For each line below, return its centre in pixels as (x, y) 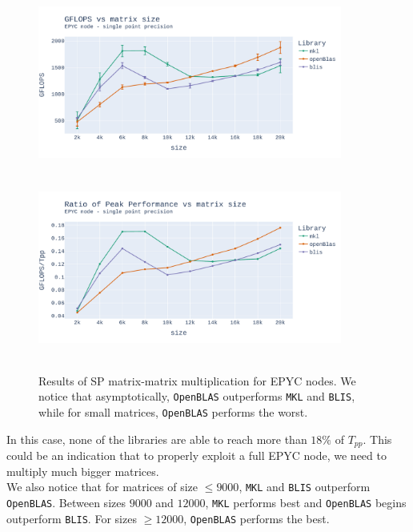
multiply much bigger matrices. (83, 471)
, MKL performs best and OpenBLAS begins (306, 502)
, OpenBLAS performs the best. (257, 518)
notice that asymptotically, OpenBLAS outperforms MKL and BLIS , (197, 396)
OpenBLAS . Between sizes (66, 502)
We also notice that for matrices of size (102, 487)
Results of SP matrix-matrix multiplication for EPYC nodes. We (197, 380)
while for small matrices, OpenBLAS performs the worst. (173, 411)
